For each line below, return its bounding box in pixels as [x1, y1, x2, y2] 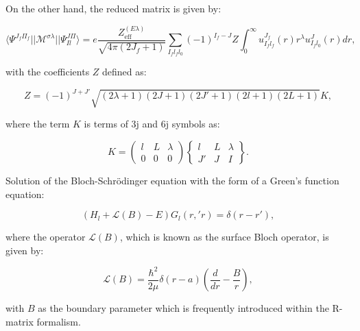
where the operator [5, 230, 86, 244]
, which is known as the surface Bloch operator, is [119, 230, 329, 244]
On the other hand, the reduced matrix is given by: [5, 1, 221, 15]
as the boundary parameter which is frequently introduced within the [38, 301, 329, 315]
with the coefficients [5, 64, 90, 78]
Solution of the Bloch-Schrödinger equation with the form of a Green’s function [5, 173, 339, 188]
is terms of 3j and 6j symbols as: [84, 117, 220, 131]
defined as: [102, 64, 147, 78]
